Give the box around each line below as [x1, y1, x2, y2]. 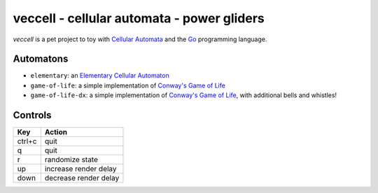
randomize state [44, 155, 98, 164]
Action [44, 127, 68, 137]
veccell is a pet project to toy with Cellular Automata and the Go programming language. [13, 35, 267, 43]
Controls [13, 109, 52, 122]
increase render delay [44, 164, 117, 174]
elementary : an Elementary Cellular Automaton [30, 71, 169, 80]
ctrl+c [17, 136, 37, 146]
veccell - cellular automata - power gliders [13, 10, 265, 26]
